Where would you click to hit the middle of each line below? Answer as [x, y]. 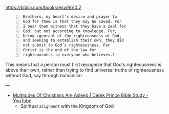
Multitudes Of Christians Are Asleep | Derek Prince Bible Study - [80, 95]
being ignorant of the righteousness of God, [72, 36]
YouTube [22, 100]
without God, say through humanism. [44, 75]
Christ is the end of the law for [60, 50]
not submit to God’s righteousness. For [67, 45]
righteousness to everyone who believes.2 [69, 55]
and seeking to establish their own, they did [73, 40]
